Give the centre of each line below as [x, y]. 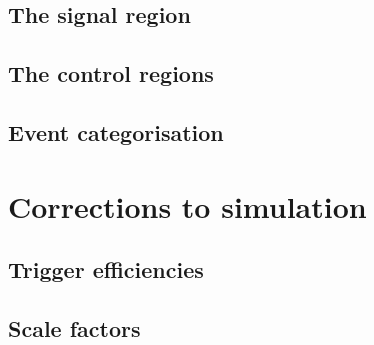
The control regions [111, 73]
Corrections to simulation [187, 205]
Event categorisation [116, 131]
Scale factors [74, 327]
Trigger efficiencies [106, 269]
